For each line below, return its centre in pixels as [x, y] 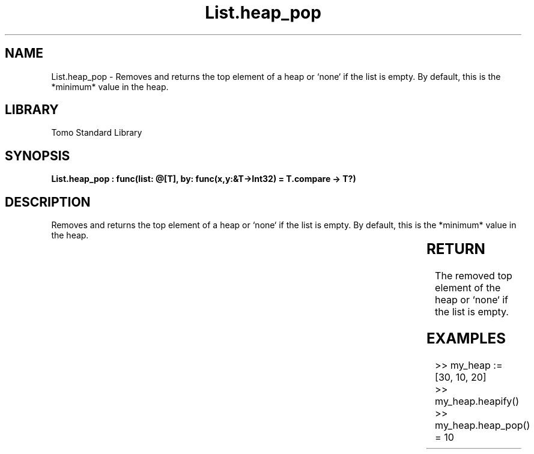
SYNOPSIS [38, 156]
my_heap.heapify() [477, 401]
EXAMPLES [466, 338]
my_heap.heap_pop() [483, 425]
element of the [468, 288]
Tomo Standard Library [97, 133]
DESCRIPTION [48, 202]
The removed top [474, 276]
